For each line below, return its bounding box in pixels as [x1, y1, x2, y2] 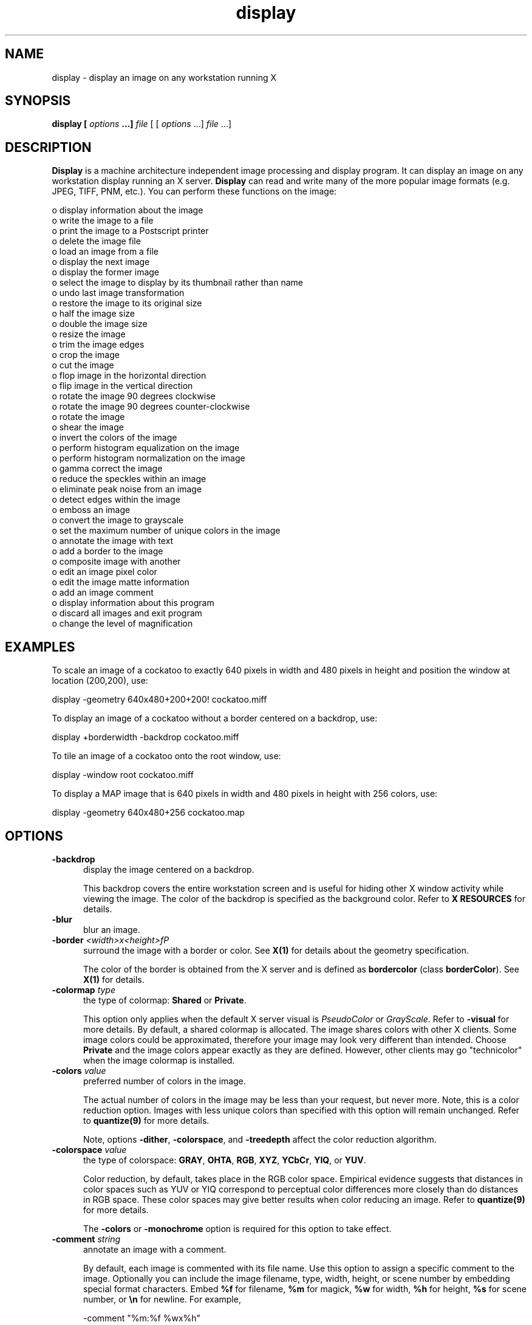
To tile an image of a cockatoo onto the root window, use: [52, 751, 281, 762]
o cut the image [52, 360, 114, 371]
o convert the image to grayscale [52, 515, 184, 526]
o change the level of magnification [52, 618, 193, 629]
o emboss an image [52, 504, 131, 515]
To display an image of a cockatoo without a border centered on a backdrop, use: [52, 713, 378, 724]
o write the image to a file [52, 215, 154, 226]
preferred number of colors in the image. [83, 1075, 246, 1086]
